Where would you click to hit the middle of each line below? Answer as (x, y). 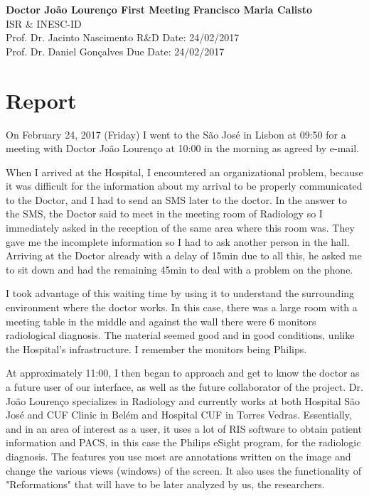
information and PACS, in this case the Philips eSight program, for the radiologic (183, 442)
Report (41, 100)
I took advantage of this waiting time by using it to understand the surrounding (180, 293)
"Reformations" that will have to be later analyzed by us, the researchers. (165, 484)
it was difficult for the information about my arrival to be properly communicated (184, 186)
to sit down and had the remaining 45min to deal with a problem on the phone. (180, 269)
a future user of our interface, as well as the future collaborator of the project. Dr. (184, 387)
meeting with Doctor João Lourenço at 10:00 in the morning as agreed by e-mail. (183, 148)
